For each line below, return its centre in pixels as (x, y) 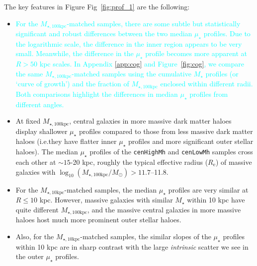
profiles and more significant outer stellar (191, 141)
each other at (36, 162)
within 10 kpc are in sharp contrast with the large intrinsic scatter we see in (132, 246)
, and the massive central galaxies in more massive (164, 209)
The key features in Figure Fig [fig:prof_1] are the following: (97, 6)
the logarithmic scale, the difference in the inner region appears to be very (129, 43)
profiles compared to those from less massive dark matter (166, 131)
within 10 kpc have (216, 200)
